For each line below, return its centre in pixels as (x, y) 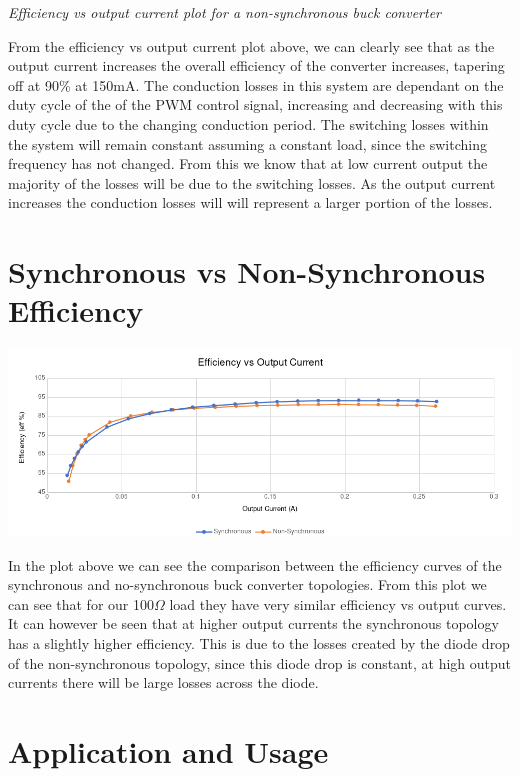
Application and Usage (168, 750)
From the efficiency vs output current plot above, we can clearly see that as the (251, 45)
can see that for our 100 (81, 603)
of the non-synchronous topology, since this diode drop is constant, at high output (260, 662)
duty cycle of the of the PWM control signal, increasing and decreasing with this (255, 104)
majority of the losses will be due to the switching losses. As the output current (252, 182)
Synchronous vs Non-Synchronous (247, 271)
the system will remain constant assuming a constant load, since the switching (247, 143)
